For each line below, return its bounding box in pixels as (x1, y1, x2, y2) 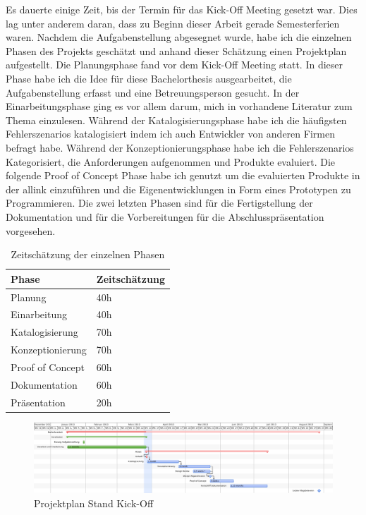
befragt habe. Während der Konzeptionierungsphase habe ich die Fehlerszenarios (6, 140, 354, 154)
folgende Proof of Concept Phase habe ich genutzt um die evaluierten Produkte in (6, 168, 360, 183)
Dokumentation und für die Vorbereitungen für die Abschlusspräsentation (6, 209, 324, 224)
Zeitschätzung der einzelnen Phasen (11, 247, 165, 262)
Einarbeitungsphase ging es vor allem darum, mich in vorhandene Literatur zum (6, 99, 353, 114)
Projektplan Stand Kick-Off (34, 495, 154, 510)
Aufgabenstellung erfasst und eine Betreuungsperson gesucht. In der (6, 85, 300, 99)
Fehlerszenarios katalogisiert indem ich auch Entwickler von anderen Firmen (6, 126, 335, 141)
